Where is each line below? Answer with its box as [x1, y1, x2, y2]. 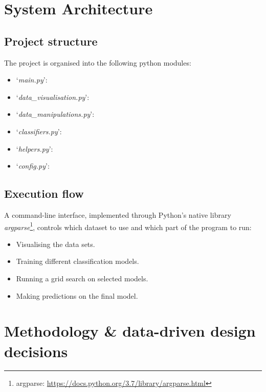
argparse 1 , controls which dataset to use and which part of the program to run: [4, 220, 252, 232]
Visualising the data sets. [16, 238, 95, 249]
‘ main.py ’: [16, 74, 48, 85]
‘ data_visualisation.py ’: [16, 91, 90, 102]
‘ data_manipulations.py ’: [16, 109, 95, 119]
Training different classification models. [16, 256, 139, 266]
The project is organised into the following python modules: [4, 57, 191, 68]
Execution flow [4, 185, 84, 201]
